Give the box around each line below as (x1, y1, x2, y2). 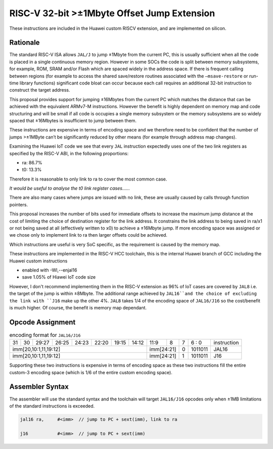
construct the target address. (9, 87, 70, 93)
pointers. (9, 201, 28, 207)
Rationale (9, 38, 40, 47)
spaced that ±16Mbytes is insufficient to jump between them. (9, 117, 136, 123)
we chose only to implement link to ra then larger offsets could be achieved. (9, 232, 168, 238)
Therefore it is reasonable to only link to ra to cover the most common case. (9, 176, 167, 182)
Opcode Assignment (9, 318, 76, 326)
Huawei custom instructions (9, 258, 68, 264)
